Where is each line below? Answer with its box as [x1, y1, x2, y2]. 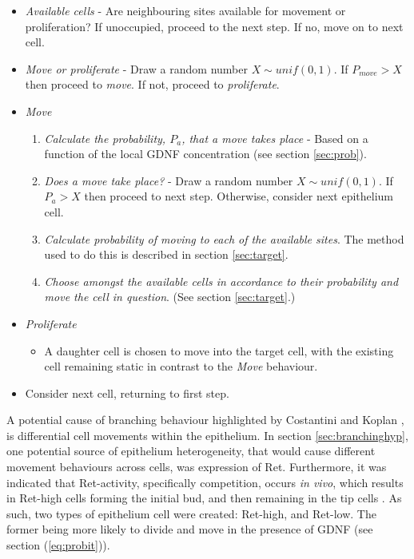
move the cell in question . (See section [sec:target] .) [44, 288, 296, 305]
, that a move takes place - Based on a [181, 129, 368, 146]
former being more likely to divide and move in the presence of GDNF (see [6, 521, 373, 537]
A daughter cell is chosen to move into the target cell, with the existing [44, 342, 394, 359]
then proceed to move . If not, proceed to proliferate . [25, 76, 280, 93]
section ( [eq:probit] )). [6, 537, 110, 553]
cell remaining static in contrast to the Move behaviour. [44, 358, 318, 375]
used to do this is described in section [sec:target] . [44, 246, 289, 263]
